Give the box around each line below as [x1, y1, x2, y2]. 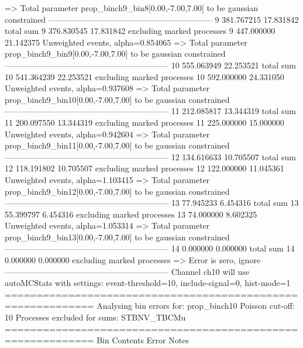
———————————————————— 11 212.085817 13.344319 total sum [5, 105, 296, 117]
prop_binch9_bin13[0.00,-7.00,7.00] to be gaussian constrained [5, 230, 230, 243]
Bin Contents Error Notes [97, 334, 189, 346]
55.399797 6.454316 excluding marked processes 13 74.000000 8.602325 [5, 208, 257, 220]
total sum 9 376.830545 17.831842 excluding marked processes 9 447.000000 [5, 25, 276, 37]
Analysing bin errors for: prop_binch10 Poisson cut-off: [97, 299, 295, 312]
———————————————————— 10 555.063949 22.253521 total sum [5, 58, 296, 71]
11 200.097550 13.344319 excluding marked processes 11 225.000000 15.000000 [5, 116, 284, 128]
